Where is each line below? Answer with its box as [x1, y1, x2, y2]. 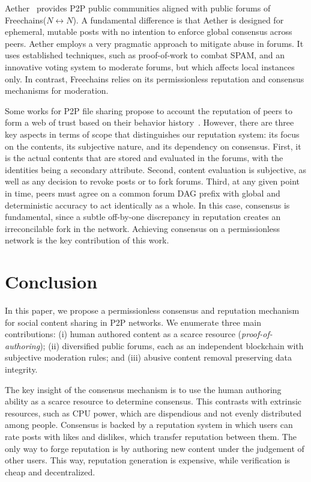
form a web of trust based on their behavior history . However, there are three [5, 116, 294, 129]
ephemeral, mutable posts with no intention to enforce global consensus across [5, 25, 292, 38]
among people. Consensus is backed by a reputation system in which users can [5, 418, 293, 431]
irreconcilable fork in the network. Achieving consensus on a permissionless [5, 222, 280, 234]
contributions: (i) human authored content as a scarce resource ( [5, 328, 242, 340]
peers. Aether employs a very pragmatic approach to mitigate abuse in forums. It [5, 37, 304, 49]
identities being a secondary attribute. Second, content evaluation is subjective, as [5, 163, 307, 175]
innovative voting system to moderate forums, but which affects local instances [5, 60, 295, 73]
